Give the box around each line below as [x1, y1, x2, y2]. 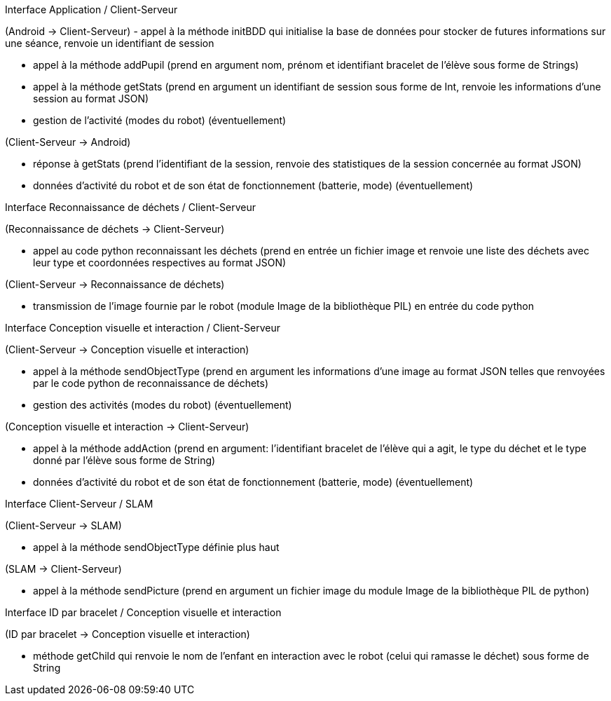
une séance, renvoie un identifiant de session [5, 37, 214, 49]
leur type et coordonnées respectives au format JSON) [33, 257, 287, 268]
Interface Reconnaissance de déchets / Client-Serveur [5, 201, 256, 213]
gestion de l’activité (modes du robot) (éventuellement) [33, 114, 287, 126]
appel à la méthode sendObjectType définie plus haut [33, 541, 280, 553]
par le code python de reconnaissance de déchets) [33, 377, 269, 389]
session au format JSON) [33, 93, 149, 104]
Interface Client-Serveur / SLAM [5, 498, 153, 510]
